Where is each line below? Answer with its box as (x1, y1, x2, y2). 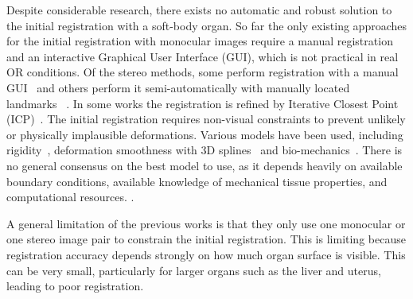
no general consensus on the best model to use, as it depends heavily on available (6, 157, 403, 173)
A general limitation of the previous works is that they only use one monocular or (6, 215, 406, 231)
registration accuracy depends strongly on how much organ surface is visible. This (6, 246, 406, 262)
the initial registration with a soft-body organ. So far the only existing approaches (6, 17, 407, 33)
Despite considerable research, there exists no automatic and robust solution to (6, 2, 392, 17)
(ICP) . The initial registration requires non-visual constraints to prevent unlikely (6, 111, 406, 127)
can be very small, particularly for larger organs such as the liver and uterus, (6, 262, 381, 278)
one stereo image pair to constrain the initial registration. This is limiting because (6, 231, 406, 247)
